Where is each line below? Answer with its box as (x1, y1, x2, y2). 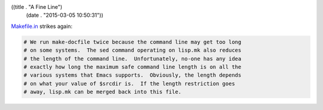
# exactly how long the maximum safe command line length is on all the (23, 63, 242, 70)
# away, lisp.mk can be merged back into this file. (23, 89, 182, 95)
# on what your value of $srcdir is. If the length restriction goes (23, 80, 236, 87)
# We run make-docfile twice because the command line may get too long (23, 39, 242, 45)
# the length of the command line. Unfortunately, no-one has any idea (23, 55, 242, 62)
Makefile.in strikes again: (11, 23, 73, 30)
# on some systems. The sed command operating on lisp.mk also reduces (23, 47, 242, 54)
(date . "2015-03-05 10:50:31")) (26, 12, 104, 19)
